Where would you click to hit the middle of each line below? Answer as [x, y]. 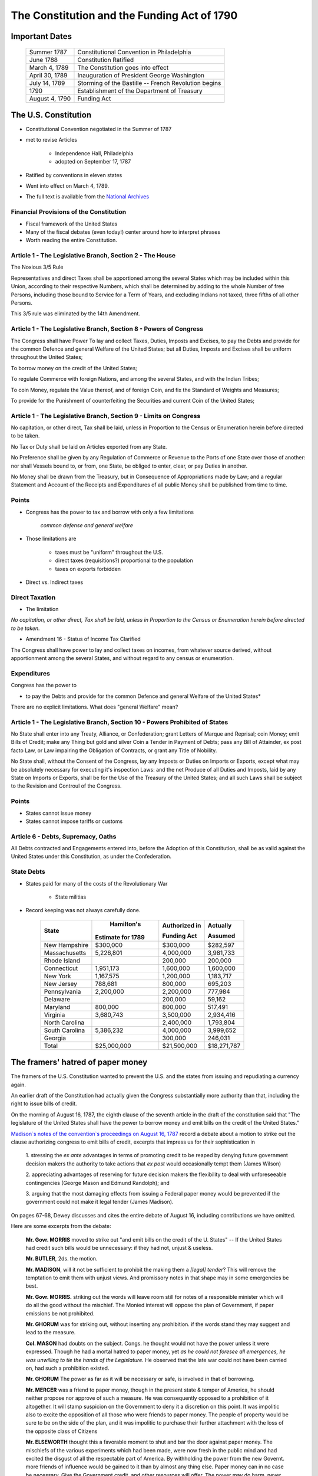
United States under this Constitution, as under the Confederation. [91, 857]
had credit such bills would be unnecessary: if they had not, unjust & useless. [119, 1248]
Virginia [54, 1014]
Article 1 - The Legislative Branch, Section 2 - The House [93, 256]
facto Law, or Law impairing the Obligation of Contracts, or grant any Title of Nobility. [114, 750]
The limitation [42, 609]
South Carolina [64, 1030]
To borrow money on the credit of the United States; [74, 368]
